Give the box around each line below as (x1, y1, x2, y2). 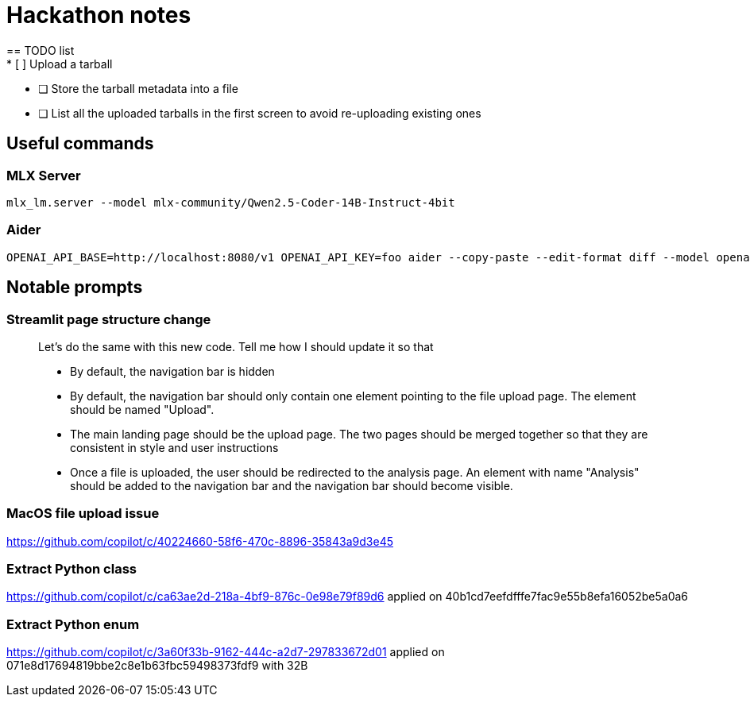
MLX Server (6, 167, 81, 183)
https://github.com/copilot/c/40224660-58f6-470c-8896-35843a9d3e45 (6, 534, 393, 548)
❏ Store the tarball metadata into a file (38, 81, 238, 95)
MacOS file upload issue (6, 505, 160, 522)
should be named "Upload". (70, 402, 215, 416)
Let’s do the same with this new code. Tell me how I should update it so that (38, 339, 434, 353)
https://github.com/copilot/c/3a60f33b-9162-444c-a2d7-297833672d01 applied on (6, 645, 445, 659)
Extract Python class (6, 561, 137, 577)
